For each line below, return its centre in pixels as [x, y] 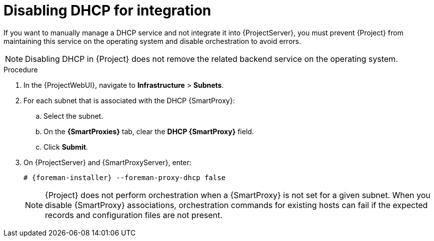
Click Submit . [66, 147]
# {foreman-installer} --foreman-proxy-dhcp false [125, 177]
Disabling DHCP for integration [107, 10]
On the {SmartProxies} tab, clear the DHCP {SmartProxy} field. [149, 131]
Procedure [21, 69]
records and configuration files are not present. [134, 215]
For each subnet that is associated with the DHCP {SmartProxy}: [129, 100]
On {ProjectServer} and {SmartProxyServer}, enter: [108, 162]
